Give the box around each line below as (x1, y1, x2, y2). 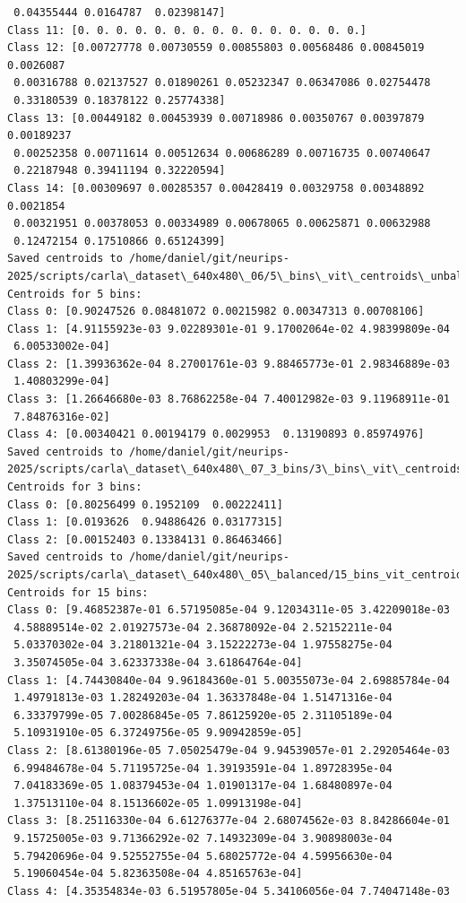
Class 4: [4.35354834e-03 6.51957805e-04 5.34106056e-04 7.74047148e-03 (7, 884, 450, 898)
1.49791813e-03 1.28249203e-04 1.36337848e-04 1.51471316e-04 (13, 691, 393, 705)
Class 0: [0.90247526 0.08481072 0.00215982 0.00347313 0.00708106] (7, 305, 425, 318)
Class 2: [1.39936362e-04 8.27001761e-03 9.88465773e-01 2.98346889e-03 (7, 357, 450, 370)
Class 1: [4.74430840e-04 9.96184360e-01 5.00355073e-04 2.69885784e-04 (7, 673, 450, 687)
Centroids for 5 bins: (7, 287, 142, 300)
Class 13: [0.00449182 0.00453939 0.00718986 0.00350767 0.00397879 (7, 111, 425, 125)
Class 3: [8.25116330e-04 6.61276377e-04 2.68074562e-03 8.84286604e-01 (7, 814, 450, 828)
